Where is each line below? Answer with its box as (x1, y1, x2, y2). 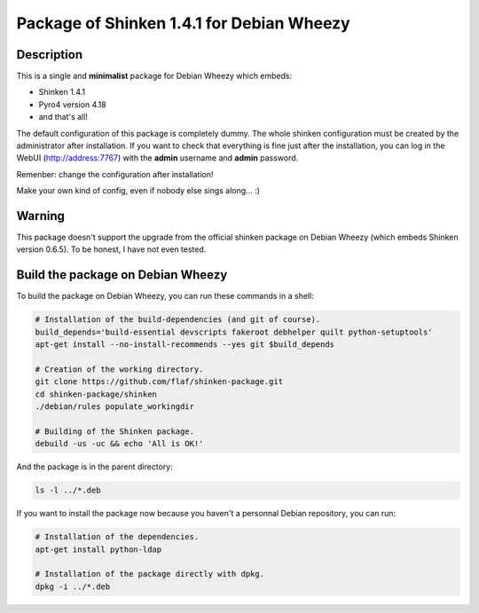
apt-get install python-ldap (35, 544, 162, 554)
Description (16, 47, 83, 62)
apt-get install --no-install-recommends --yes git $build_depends (35, 340, 335, 350)
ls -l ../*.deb (35, 485, 101, 496)
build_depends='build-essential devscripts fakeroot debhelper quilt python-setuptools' (35, 326, 434, 337)
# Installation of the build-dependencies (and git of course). (35, 315, 321, 325)
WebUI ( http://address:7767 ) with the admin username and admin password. (16, 153, 299, 163)
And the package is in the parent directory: (16, 461, 173, 472)
